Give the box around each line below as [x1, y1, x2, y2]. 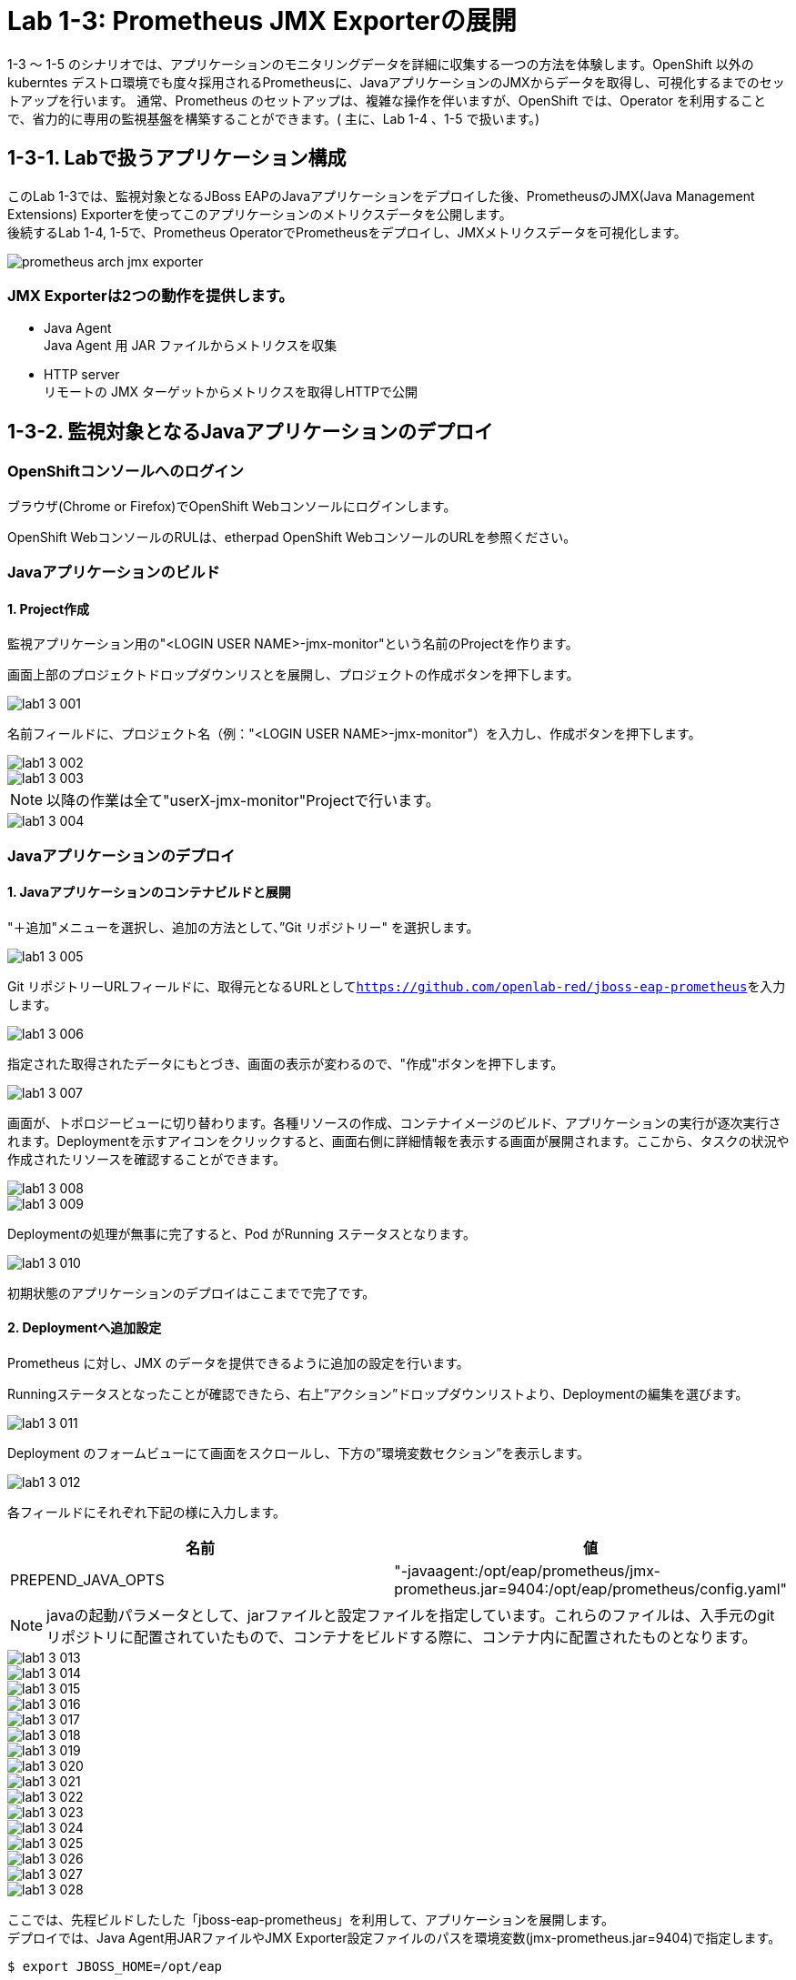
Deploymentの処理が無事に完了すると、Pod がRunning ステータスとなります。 [7, 1225, 476, 1241]
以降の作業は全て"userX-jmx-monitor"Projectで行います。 [46, 791, 440, 810]
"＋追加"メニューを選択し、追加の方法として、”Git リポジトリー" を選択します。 [7, 919, 479, 935]
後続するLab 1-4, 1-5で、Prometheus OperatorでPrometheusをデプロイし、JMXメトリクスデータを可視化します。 [7, 224, 687, 240]
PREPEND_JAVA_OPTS [10, 1570, 165, 1589]
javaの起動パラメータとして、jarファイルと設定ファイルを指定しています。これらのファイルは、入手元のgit [46, 1605, 775, 1624]
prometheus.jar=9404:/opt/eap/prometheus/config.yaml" [394, 1579, 788, 1598]
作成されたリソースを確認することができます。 [7, 1151, 286, 1167]
